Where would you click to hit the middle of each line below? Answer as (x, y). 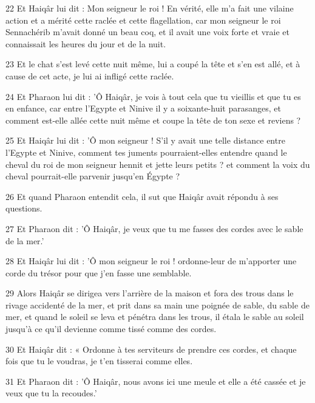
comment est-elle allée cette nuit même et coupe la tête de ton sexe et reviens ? (153, 120)
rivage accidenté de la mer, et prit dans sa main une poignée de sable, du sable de (157, 305)
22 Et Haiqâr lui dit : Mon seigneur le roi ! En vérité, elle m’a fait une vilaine (150, 8)
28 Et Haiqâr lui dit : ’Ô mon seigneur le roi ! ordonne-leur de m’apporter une (151, 261)
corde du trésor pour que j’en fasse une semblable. (99, 272)
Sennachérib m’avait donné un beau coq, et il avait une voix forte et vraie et (147, 32)
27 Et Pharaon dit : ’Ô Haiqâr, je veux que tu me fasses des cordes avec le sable (154, 228)
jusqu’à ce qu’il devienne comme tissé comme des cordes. (111, 329)
